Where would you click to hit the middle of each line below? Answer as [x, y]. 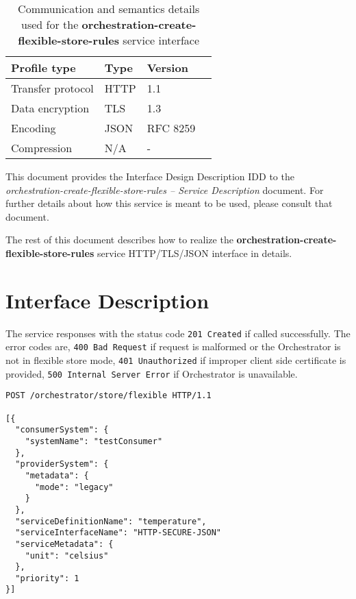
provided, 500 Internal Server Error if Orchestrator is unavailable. [152, 373]
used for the [50, 24]
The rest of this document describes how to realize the [119, 240]
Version [167, 68]
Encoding [34, 128]
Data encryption [50, 108]
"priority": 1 [47, 578]
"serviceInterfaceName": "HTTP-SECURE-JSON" [118, 533]
